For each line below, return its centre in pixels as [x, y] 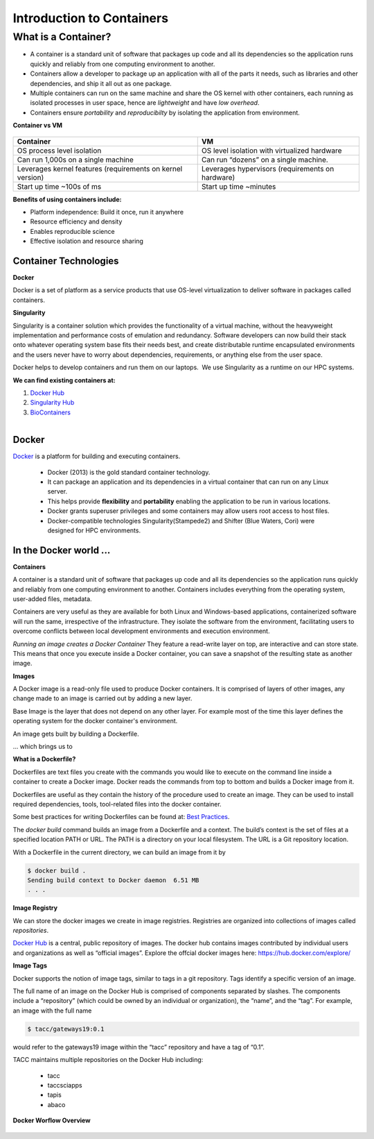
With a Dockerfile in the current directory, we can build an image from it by [119, 852]
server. [57, 491]
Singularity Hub [52, 403]
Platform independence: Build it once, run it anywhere [107, 212]
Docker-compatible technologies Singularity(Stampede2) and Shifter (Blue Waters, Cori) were [181, 521]
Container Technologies [66, 261]
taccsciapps [65, 1085]
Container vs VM [37, 126]
